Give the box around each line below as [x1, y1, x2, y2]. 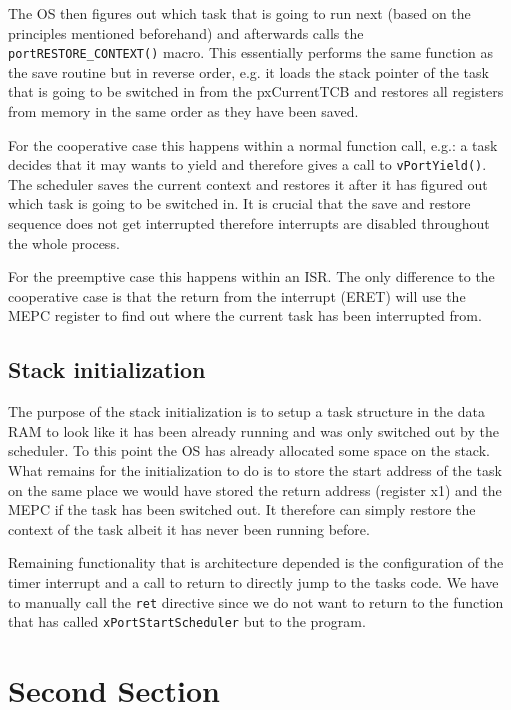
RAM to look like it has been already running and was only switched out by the [8, 420, 499, 441]
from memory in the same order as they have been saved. [8, 101, 359, 122]
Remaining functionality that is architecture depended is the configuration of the [8, 552, 504, 573]
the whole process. [8, 232, 120, 253]
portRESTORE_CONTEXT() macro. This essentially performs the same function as [8, 42, 493, 63]
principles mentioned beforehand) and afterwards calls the [8, 22, 364, 43]
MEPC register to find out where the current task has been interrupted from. [8, 305, 482, 326]
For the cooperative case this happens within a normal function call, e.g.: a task [8, 134, 498, 155]
